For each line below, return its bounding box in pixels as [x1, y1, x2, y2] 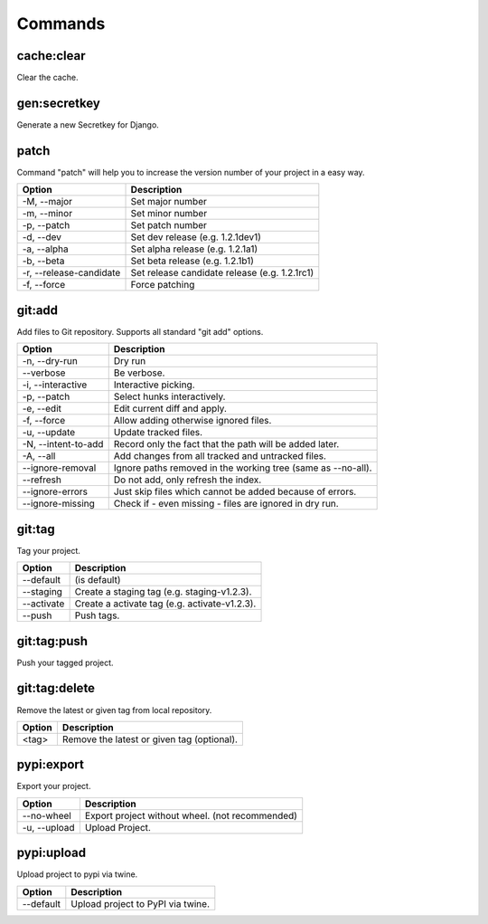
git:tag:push [16, 633, 89, 649]
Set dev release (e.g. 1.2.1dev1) [130, 231, 262, 243]
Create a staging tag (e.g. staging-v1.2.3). [74, 586, 252, 598]
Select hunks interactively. [113, 390, 226, 403]
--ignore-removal [22, 462, 97, 474]
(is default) [74, 574, 121, 586]
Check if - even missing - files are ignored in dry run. [113, 498, 339, 510]
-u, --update [22, 426, 76, 439]
